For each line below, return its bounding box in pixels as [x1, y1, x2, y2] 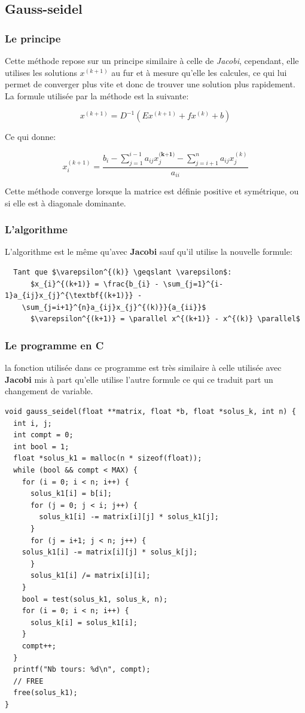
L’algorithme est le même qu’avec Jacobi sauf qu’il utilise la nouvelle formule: [5, 245, 292, 258]
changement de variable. [5, 385, 93, 397]
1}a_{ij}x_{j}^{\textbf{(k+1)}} [5, 291, 133, 300]
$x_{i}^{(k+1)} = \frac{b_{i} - [30, 279, 159, 288]
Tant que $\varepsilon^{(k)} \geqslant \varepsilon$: [13, 268, 232, 277]
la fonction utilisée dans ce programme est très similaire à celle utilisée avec [5, 361, 282, 374]
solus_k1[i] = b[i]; [30, 489, 112, 498]
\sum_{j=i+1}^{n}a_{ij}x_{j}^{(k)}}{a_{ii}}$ [22, 303, 206, 312]
